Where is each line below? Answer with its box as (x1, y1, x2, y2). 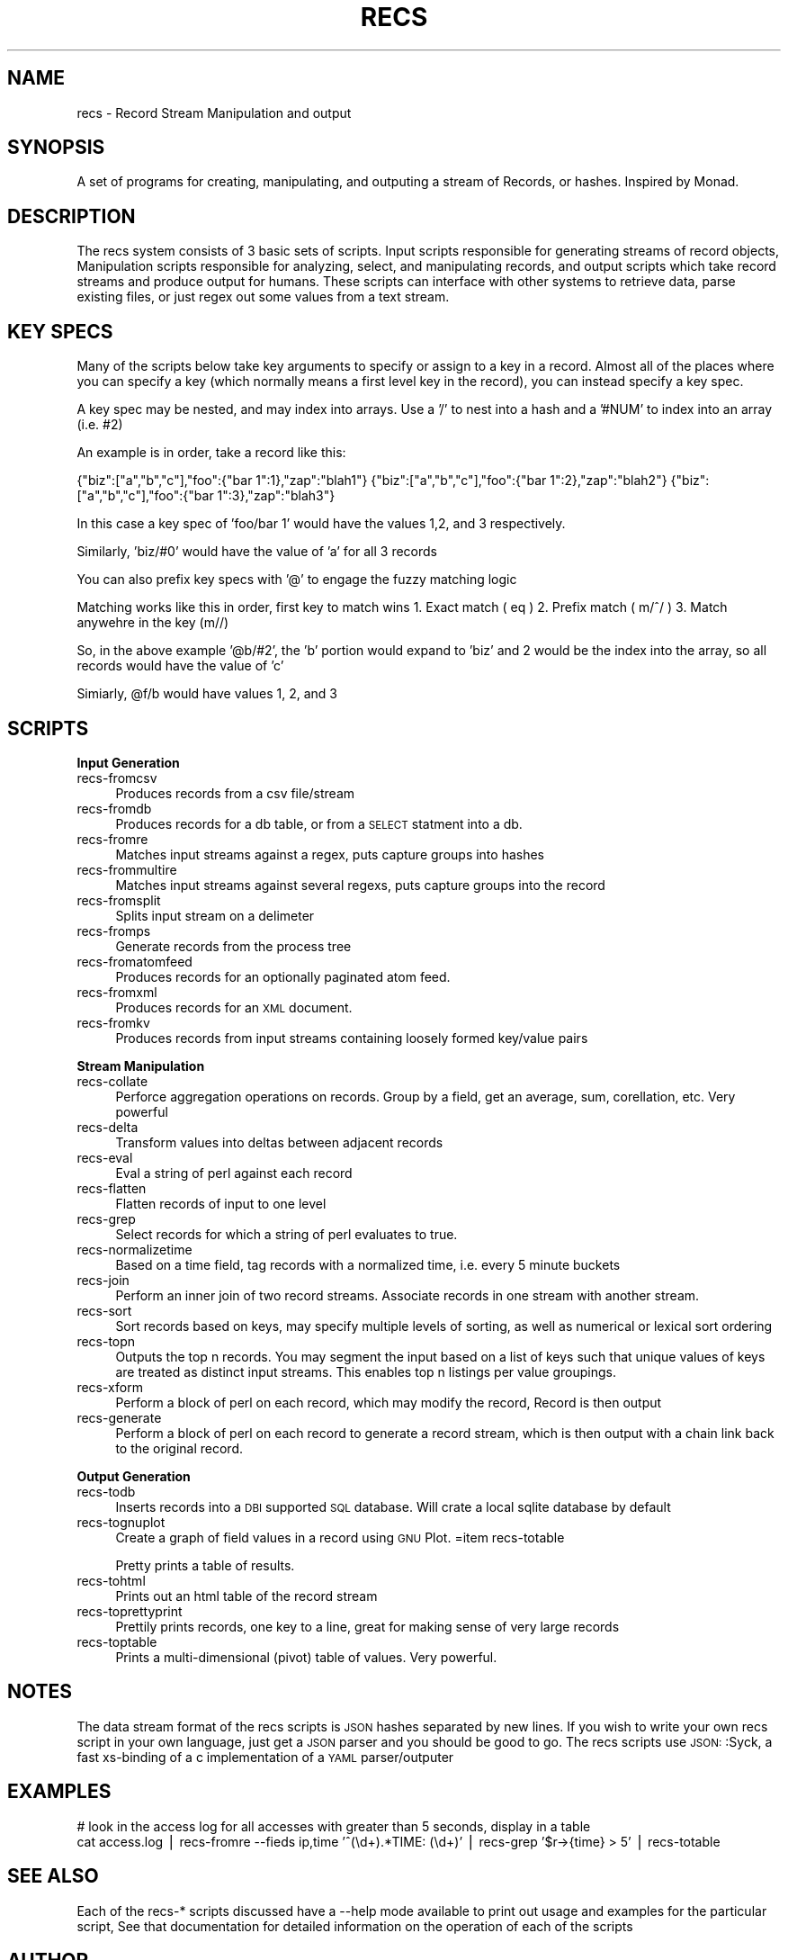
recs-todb (76, 1483, 136, 1499)
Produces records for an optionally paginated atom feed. (115, 968, 451, 984)
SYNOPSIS (7, 136, 105, 159)
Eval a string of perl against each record (115, 1164, 353, 1181)
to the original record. (115, 1440, 243, 1456)
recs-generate (76, 1409, 162, 1425)
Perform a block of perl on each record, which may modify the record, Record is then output (115, 1394, 662, 1410)
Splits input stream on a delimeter (115, 907, 315, 923)
